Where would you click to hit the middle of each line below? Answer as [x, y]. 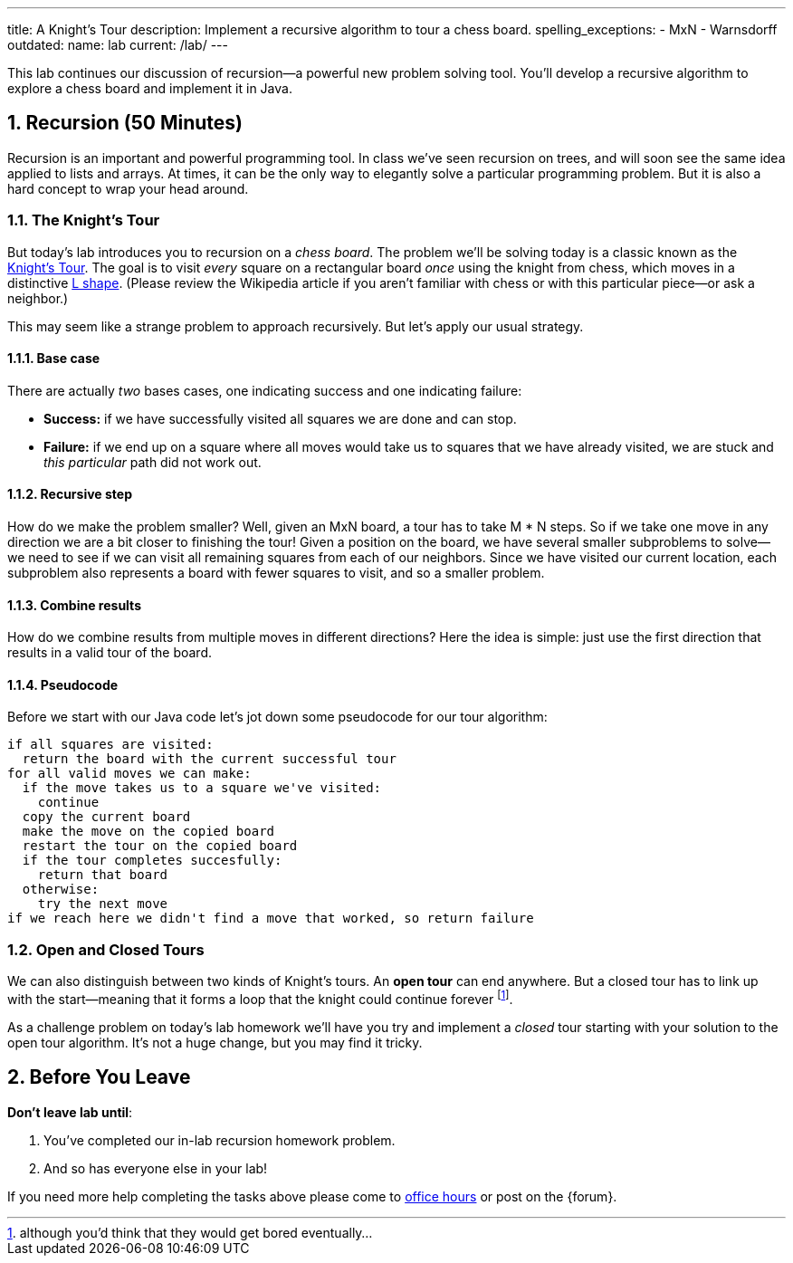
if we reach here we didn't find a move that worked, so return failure [271, 919]
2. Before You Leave [99, 1077]
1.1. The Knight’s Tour [84, 220]
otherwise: [61, 890]
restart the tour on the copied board [160, 846]
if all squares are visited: [110, 745]
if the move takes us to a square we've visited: [202, 788]
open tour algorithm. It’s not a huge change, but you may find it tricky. [215, 1042]
